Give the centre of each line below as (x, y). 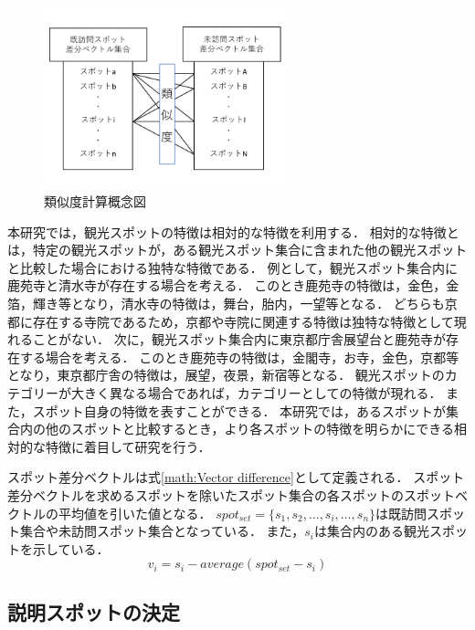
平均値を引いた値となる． (135, 513)
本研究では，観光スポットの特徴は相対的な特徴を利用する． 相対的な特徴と (233, 231)
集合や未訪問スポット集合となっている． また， (162, 531)
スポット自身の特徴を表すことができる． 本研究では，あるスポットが (239, 410)
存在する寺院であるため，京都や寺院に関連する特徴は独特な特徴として (243, 321)
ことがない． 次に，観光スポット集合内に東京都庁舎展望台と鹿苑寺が (239, 339)
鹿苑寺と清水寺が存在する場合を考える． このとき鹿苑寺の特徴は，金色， (227, 285)
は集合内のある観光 (372, 531)
